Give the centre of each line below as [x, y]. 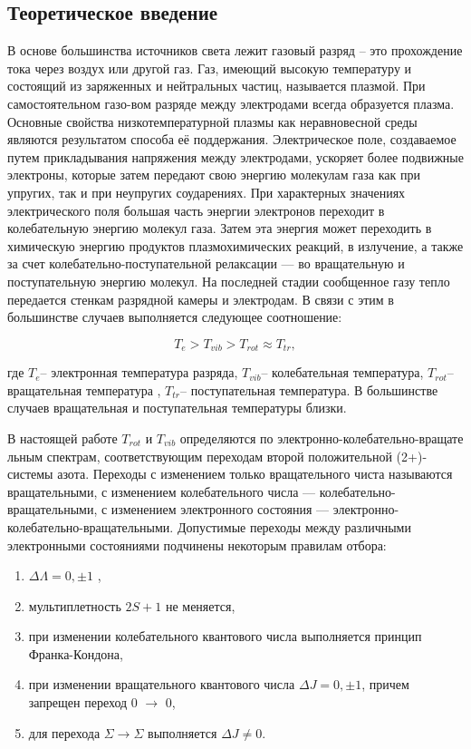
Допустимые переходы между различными [294, 526]
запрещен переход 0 [83, 702]
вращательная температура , [84, 389]
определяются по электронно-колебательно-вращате [322, 438]
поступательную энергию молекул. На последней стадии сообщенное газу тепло [229, 281]
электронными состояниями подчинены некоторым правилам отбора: [197, 545]
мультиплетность [75, 605]
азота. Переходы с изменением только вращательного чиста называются [255, 474]
